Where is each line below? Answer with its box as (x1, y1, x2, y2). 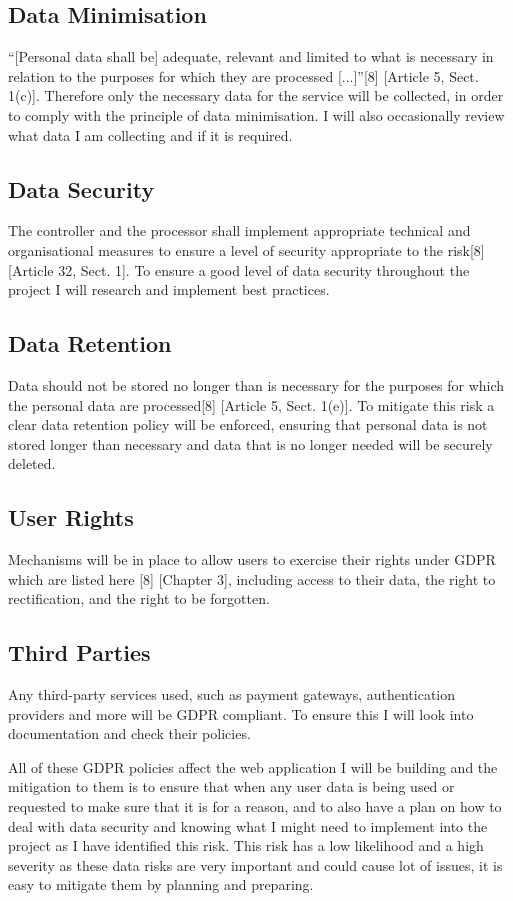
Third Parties (8, 637, 151, 668)
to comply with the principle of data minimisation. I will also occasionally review (8, 104, 505, 125)
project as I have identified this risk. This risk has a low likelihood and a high (8, 835, 484, 856)
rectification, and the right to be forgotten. (8, 588, 270, 609)
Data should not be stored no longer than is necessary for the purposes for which (8, 374, 505, 395)
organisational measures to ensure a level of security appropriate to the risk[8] (8, 239, 485, 260)
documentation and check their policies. (8, 723, 251, 744)
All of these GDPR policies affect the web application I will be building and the (8, 756, 498, 777)
